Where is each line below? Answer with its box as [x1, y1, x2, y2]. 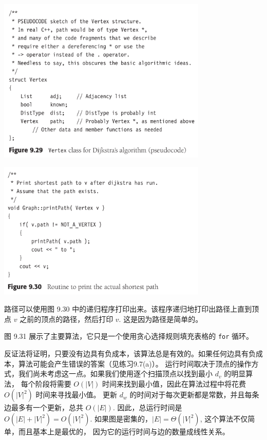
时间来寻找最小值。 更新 [35, 389, 118, 400]
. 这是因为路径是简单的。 [119, 313, 203, 324]
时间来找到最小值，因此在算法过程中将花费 [102, 378, 246, 389]
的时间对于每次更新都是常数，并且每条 [129, 389, 259, 400]
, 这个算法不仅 [200, 413, 248, 424]
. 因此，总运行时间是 [112, 402, 182, 413]
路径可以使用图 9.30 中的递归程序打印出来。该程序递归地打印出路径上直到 [4, 303, 252, 314]
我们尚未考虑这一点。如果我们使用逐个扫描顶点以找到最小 [18, 368, 213, 379]
